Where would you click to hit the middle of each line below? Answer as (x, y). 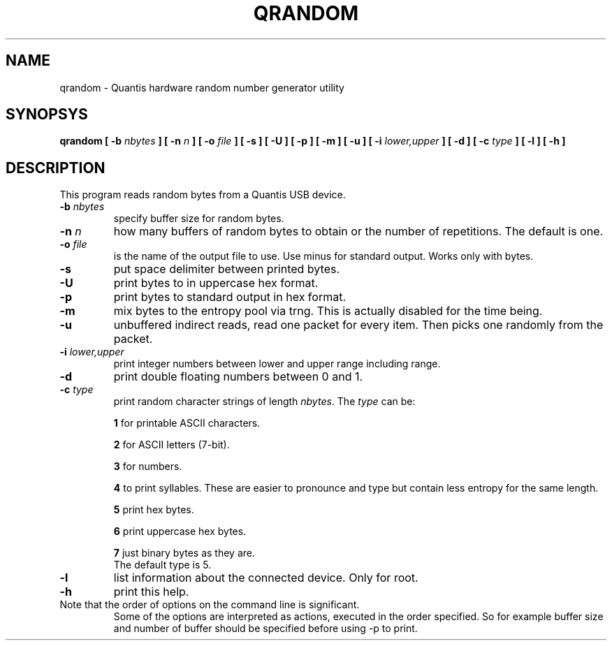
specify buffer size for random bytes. (199, 219)
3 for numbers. (148, 467)
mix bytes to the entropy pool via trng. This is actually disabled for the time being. (328, 311)
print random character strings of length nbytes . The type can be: (264, 402)
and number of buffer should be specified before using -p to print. (265, 629)
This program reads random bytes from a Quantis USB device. (203, 195)
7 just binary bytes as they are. (184, 553)
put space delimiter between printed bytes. (227, 269)
